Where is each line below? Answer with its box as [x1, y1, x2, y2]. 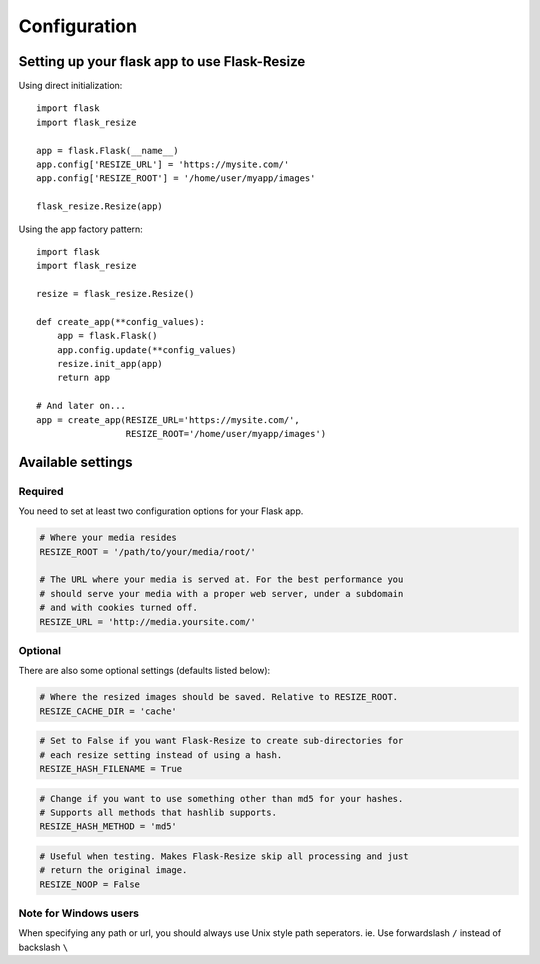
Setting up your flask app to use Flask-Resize [18, 53, 306, 70]
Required [18, 484, 64, 498]
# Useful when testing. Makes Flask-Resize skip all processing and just [39, 850, 409, 862]
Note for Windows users [18, 906, 140, 920]
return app [56, 372, 111, 384]
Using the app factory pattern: [18, 223, 144, 235]
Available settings [18, 453, 134, 470]
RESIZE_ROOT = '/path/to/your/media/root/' [39, 546, 257, 557]
